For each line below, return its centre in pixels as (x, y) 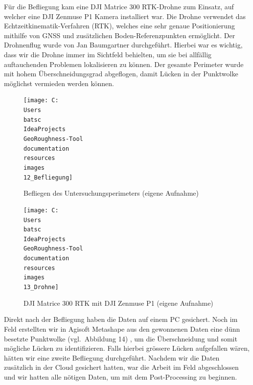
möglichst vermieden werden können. (59, 83)
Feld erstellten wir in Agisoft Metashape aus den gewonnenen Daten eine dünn (122, 328)
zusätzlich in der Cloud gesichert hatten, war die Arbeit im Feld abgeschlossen (121, 367)
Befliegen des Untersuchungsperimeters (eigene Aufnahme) (111, 193)
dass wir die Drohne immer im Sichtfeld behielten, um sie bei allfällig (108, 54)
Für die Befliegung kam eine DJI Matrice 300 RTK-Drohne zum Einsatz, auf (119, 6)
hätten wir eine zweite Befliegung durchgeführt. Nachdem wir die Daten (112, 357)
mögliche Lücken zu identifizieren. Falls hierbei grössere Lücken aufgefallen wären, (127, 348)
